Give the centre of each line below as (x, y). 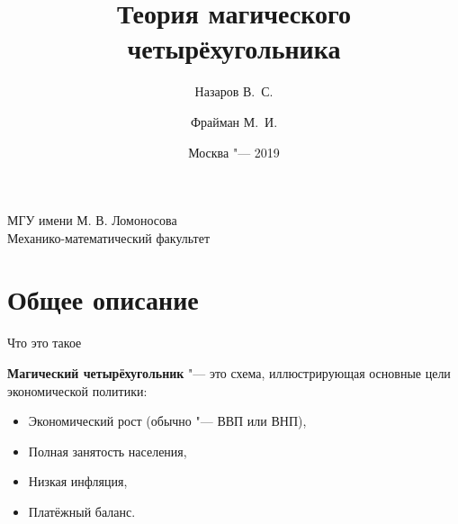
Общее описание (103, 299)
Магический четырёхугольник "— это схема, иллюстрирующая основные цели (229, 373)
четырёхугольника (234, 48)
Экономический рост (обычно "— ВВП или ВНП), (167, 421)
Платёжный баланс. (82, 511)
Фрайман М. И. (234, 121)
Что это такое (45, 343)
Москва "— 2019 (234, 152)
